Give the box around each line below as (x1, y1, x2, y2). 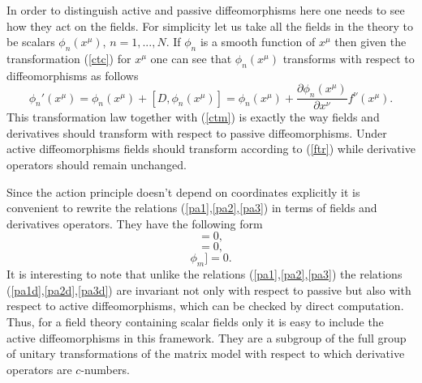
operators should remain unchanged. (6, 155, 187, 172)
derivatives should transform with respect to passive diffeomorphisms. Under (6, 124, 387, 141)
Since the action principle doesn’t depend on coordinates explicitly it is (6, 183, 360, 200)
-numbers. (80, 360, 130, 377)
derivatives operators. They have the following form (6, 215, 263, 232)
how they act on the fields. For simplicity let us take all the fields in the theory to (6, 17, 414, 34)
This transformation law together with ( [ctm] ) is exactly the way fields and (6, 109, 380, 126)
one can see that (150, 49, 232, 66)
